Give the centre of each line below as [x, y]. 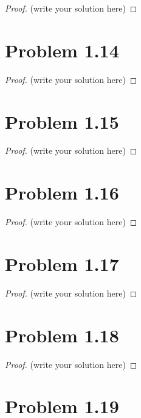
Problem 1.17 [62, 263]
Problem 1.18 [62, 335]
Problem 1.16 [62, 193]
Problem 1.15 [62, 121]
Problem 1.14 [62, 50]
